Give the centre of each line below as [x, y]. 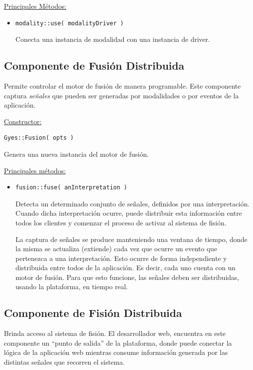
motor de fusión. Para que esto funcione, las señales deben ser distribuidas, [127, 277]
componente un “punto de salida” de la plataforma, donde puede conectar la [118, 342]
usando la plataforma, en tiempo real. [72, 287]
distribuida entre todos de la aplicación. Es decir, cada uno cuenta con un [126, 268]
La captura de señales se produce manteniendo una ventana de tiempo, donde [131, 239]
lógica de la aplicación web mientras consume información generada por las [116, 352]
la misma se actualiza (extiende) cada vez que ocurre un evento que [116, 249]
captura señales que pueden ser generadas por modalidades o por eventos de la [121, 95]
